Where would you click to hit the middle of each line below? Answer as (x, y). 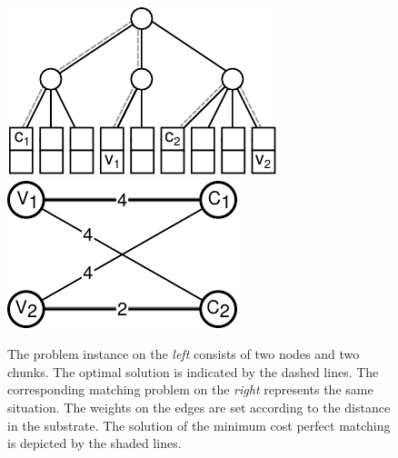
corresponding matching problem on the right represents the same (190, 389)
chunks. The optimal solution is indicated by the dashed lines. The (193, 371)
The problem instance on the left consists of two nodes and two (184, 354)
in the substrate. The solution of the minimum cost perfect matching (199, 425)
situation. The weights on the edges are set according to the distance (199, 407)
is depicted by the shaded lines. (95, 443)
